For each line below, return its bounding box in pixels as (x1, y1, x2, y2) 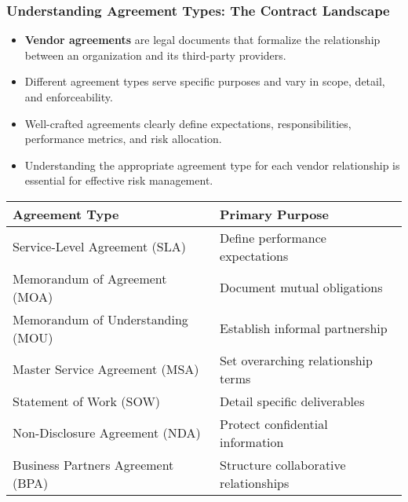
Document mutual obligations (220, 278, 383, 297)
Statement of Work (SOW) (13, 391, 161, 410)
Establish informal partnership (220, 319, 388, 338)
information (220, 432, 284, 451)
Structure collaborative (220, 455, 346, 474)
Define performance (220, 228, 326, 247)
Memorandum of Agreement (13, 269, 167, 288)
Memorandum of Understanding (13, 310, 188, 328)
